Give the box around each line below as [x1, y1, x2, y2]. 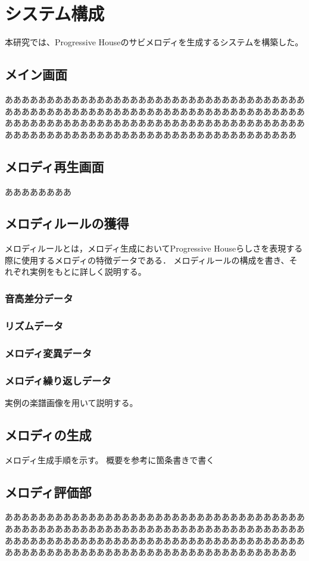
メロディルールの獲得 [5, 214, 129, 233]
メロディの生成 [5, 425, 92, 444]
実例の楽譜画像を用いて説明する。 [5, 396, 138, 408]
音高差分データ [5, 291, 73, 305]
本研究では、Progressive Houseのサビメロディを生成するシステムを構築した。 [5, 36, 304, 48]
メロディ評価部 [5, 482, 92, 501]
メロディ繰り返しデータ [5, 373, 111, 388]
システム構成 [5, 1, 105, 26]
